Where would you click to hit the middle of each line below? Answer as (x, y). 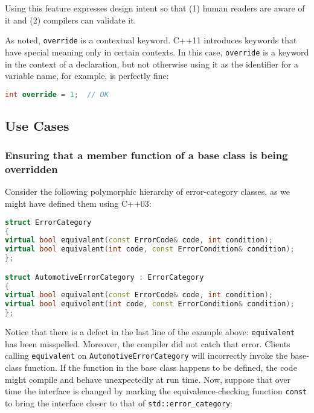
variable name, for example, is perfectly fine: (87, 76)
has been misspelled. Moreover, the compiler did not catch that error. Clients (148, 343)
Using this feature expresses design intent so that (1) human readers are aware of (155, 8)
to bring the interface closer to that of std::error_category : (119, 402)
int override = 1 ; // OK (57, 94)
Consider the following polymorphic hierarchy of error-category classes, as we (148, 191)
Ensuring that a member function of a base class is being (146, 155)
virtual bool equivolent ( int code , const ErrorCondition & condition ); (150, 304)
